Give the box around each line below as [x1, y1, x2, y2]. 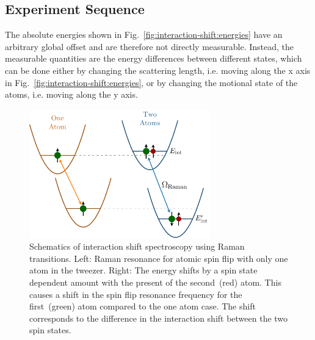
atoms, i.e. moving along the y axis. [5, 88, 138, 101]
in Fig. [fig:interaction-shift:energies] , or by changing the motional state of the [5, 76, 298, 89]
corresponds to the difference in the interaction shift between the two [29, 311, 288, 324]
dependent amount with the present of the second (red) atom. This [29, 276, 281, 289]
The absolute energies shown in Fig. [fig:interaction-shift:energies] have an [5, 28, 283, 41]
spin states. [29, 324, 71, 336]
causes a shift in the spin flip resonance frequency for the [29, 288, 242, 300]
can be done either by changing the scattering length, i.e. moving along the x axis [5, 63, 311, 76]
